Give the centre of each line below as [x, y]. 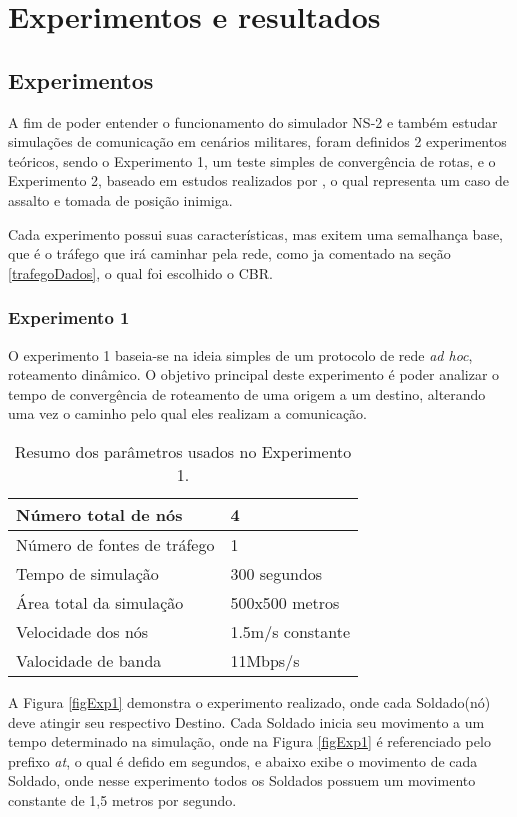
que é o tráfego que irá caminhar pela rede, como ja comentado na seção [229, 253]
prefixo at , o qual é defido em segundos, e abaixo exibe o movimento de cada [243, 760]
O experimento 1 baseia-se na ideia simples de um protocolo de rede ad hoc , [240, 354]
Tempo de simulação [87, 573]
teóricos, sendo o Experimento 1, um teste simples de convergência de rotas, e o [252, 160]
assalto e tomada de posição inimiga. [120, 199]
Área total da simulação [100, 602]
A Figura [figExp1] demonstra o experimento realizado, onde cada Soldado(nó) [249, 701]
